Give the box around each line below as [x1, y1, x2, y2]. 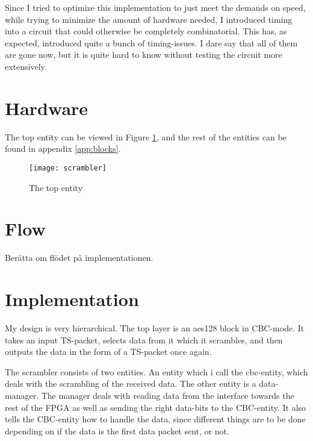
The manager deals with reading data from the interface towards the [41, 389, 294, 401]
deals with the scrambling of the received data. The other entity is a [5, 377, 256, 390]
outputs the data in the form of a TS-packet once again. [5, 345, 212, 358]
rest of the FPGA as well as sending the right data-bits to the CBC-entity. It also [5, 401, 306, 413]
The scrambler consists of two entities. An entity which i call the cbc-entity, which [5, 365, 308, 378]
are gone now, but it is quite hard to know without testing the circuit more [5, 48, 282, 61]
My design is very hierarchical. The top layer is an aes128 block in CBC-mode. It [5, 321, 305, 334]
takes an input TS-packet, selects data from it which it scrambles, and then [5, 333, 283, 346]
